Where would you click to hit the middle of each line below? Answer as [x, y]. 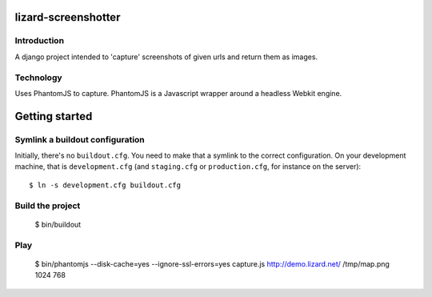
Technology [39, 78]
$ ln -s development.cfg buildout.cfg [105, 185]
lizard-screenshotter [68, 17]
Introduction [39, 41]
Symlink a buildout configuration [80, 139]
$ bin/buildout [58, 224]
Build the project [48, 206]
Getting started [54, 116]
